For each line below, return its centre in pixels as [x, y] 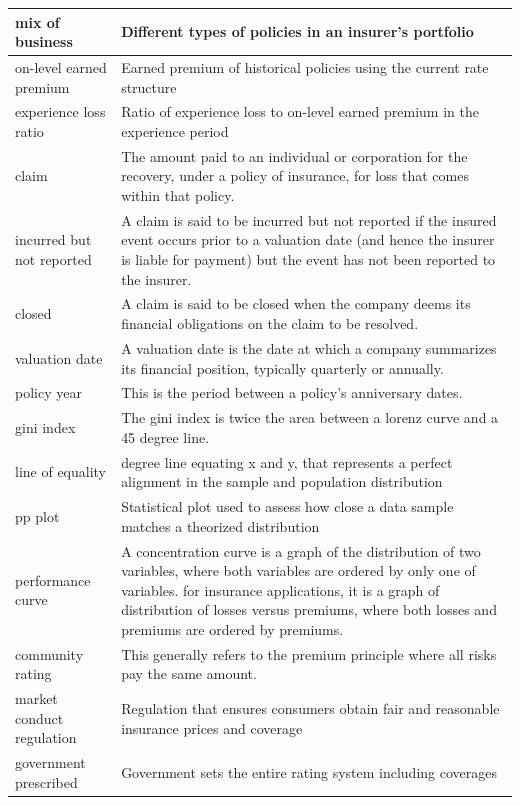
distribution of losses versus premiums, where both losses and [309, 609]
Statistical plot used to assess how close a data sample [287, 506]
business [44, 41]
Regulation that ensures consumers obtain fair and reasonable [310, 707]
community [49, 653]
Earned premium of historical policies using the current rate [305, 66]
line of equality [61, 471]
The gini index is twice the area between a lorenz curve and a [310, 417]
